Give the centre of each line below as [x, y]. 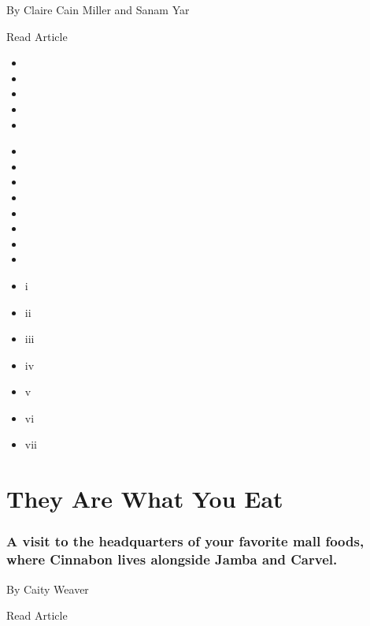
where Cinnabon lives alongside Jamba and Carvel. [172, 559]
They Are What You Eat [145, 499]
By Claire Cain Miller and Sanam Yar [98, 9]
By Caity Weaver [48, 589]
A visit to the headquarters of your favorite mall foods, [185, 541]
